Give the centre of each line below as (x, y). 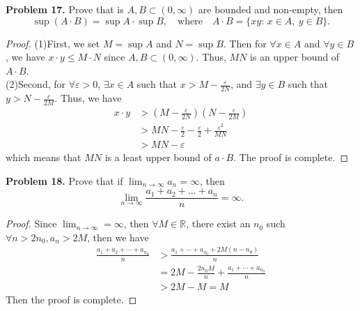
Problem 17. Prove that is (65, 9)
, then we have (118, 237)
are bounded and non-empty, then (271, 9)
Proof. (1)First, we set (53, 43)
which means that (44, 157)
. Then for (245, 43)
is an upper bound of (295, 57)
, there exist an (218, 223)
